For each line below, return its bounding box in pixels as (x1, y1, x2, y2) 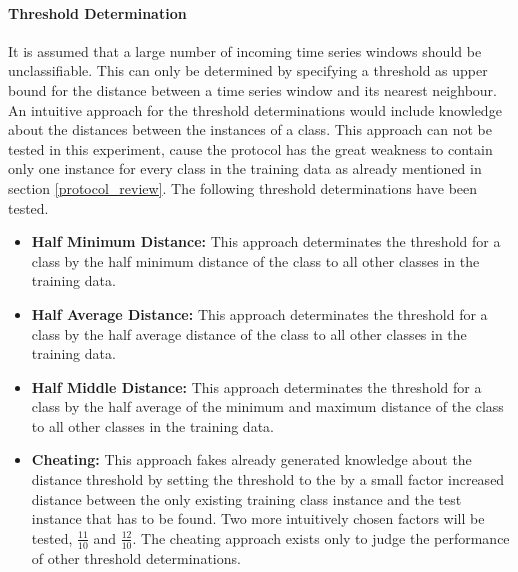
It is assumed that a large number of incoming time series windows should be (8, 40, 482, 61)
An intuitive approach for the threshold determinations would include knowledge (8, 99, 502, 120)
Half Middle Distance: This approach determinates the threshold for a (31, 376, 482, 397)
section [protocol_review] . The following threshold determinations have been (8, 177, 478, 198)
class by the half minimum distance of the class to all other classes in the (31, 250, 480, 271)
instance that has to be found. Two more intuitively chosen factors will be (31, 508, 485, 529)
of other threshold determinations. (31, 547, 241, 568)
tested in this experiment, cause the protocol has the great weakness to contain (8, 138, 493, 159)
